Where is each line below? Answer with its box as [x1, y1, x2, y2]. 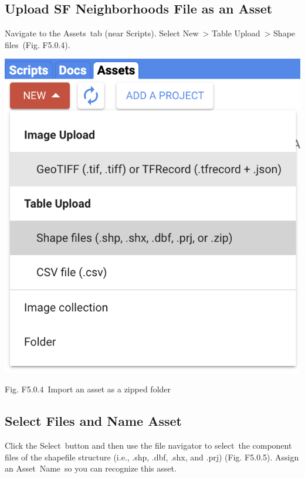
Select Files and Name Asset [5, 412, 182, 430]
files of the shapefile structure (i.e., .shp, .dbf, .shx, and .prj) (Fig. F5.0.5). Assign [5, 450, 299, 463]
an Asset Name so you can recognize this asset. [5, 462, 177, 474]
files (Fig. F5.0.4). [5, 38, 70, 50]
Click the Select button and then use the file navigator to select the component [5, 439, 292, 452]
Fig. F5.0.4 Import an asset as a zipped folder [5, 383, 171, 395]
